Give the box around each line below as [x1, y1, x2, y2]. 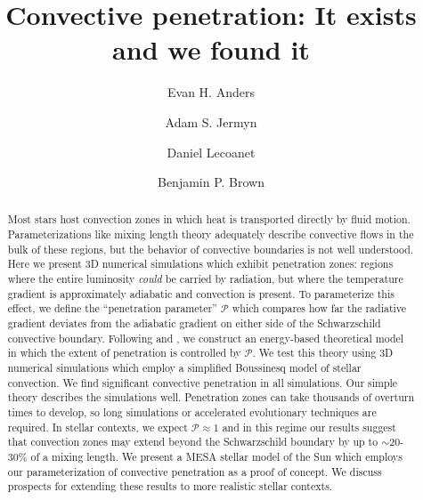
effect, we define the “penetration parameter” [7, 301, 217, 316]
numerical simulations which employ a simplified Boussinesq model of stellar [7, 360, 362, 375]
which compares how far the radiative [232, 301, 407, 316]
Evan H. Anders [167, 83, 255, 101]
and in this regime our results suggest [222, 419, 396, 434]
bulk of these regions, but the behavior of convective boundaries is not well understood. [7, 241, 414, 256]
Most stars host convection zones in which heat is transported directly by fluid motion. [7, 212, 411, 227]
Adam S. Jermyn [165, 112, 257, 131]
